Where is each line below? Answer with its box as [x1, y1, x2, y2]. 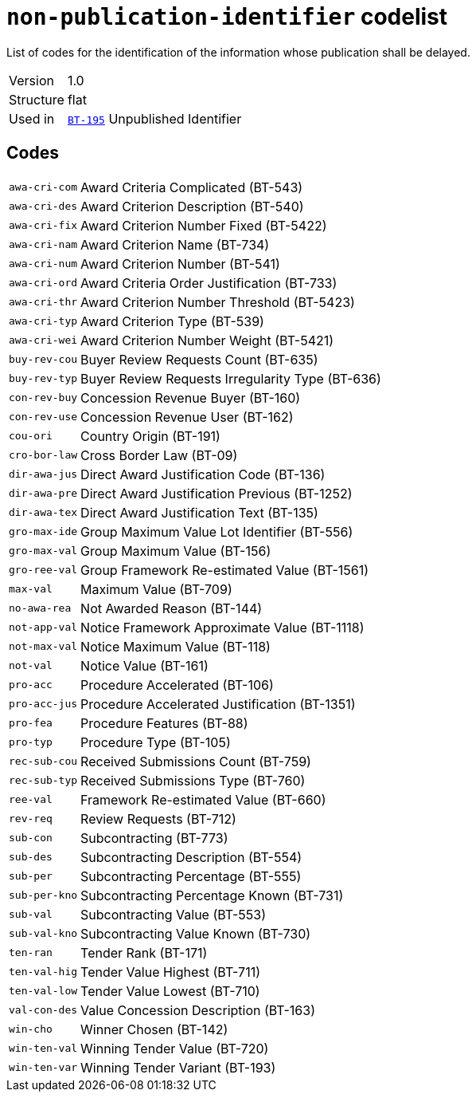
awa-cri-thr [9, 296, 78, 309]
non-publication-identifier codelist [6, 3, 448, 30]
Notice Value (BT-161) [80, 657, 209, 674]
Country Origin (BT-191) [80, 427, 220, 444]
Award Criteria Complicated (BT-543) [80, 179, 303, 195]
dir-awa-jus [9, 468, 78, 481]
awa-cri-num [9, 258, 78, 270]
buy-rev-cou [9, 353, 78, 366]
